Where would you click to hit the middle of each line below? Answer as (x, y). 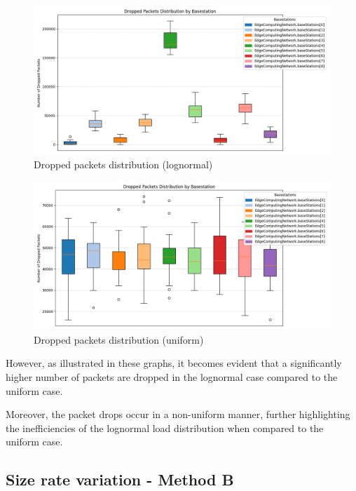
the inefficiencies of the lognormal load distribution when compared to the (165, 428)
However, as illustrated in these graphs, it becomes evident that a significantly (174, 363)
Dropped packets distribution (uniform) (119, 339)
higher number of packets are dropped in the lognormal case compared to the (172, 376)
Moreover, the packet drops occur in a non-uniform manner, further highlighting (178, 414)
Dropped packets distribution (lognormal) (123, 164)
